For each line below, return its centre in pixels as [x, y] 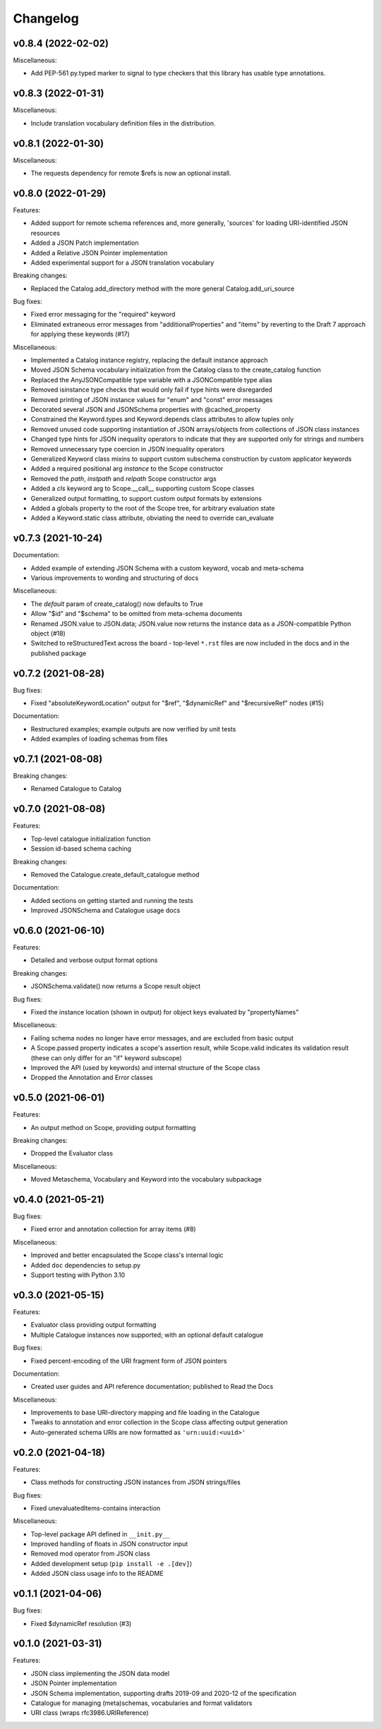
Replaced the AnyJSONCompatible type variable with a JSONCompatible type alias [152, 380]
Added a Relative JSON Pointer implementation [99, 253]
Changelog [46, 18]
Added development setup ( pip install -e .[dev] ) [111, 1563]
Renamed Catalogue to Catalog [76, 789]
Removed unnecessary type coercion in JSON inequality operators [128, 449]
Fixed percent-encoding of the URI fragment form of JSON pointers [129, 1361]
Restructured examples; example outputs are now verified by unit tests [133, 729]
